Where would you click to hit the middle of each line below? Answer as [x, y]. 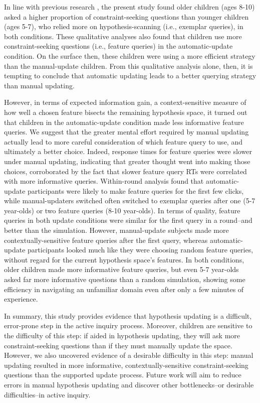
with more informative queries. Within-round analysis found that [104, 181]
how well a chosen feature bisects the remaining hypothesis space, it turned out [126, 112]
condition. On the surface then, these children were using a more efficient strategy [130, 55]
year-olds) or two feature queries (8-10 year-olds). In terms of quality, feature [122, 210]
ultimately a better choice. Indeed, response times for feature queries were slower [128, 151]
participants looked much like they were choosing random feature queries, [141, 250]
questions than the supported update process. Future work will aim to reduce [123, 375]
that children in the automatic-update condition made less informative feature [124, 122]
